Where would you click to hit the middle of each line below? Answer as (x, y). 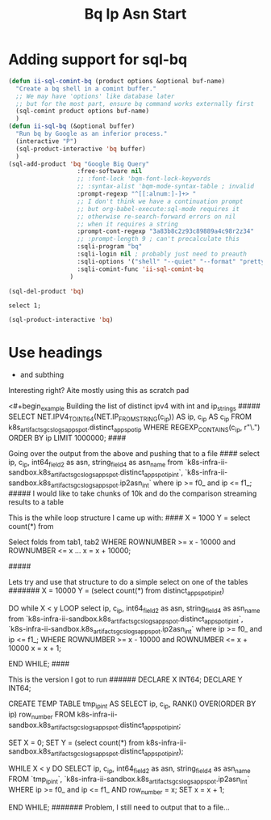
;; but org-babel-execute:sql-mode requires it (158, 209)
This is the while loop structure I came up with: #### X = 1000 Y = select (129, 518)
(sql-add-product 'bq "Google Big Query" (79, 164)
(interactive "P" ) (47, 141)
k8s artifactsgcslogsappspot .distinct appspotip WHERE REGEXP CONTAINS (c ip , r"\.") (134, 428)
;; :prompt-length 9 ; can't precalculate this (158, 239)
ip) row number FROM (42, 715)
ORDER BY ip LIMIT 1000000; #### (67, 437)
